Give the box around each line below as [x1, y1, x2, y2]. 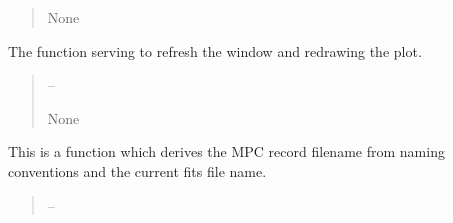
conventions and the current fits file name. [8, 160, 267, 181]
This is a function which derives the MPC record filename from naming [8, 141, 445, 162]
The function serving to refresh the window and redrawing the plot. [8, 40, 422, 61]
